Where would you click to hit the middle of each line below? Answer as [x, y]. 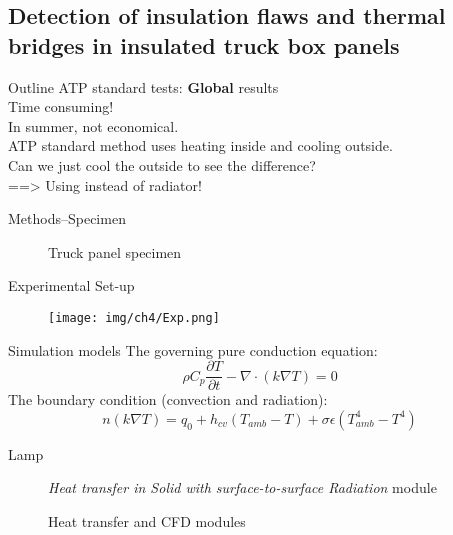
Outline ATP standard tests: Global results [143, 86]
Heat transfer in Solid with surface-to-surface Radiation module [242, 487]
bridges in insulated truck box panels [204, 44]
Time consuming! [61, 106]
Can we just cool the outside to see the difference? [162, 164]
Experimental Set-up [71, 285]
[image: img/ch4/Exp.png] [134, 317]
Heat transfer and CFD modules [147, 521]
